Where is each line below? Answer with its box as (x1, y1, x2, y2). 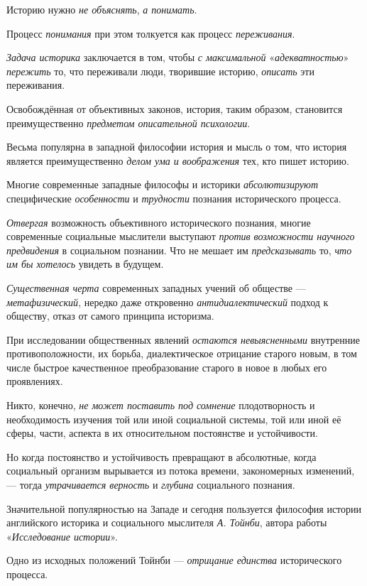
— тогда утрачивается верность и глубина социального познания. (6, 477, 295, 492)
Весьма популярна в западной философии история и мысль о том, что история (6, 139, 347, 154)
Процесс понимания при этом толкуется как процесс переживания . (6, 26, 295, 40)
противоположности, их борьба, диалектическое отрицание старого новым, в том (6, 346, 357, 361)
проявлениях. (6, 374, 63, 389)
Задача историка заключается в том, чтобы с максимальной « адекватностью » (6, 50, 349, 65)
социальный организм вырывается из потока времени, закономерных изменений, (6, 463, 355, 478)
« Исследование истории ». (6, 528, 118, 543)
